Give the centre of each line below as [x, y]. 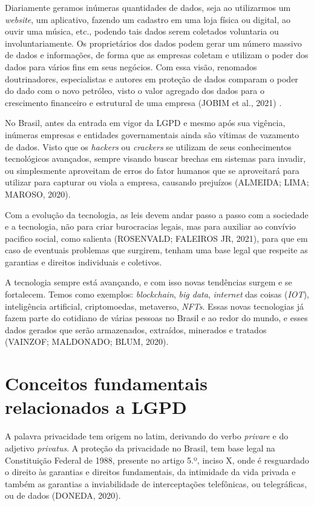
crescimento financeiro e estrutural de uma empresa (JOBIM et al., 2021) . [143, 102]
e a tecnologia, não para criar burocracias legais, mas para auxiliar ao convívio [150, 226]
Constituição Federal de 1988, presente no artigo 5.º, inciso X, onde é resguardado [157, 460]
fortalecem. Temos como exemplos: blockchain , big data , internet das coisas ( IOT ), [157, 294]
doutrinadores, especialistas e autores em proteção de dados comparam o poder [152, 78]
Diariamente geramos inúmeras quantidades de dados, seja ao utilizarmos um [148, 7]
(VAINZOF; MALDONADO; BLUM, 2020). [87, 341]
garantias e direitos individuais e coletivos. [83, 261]
